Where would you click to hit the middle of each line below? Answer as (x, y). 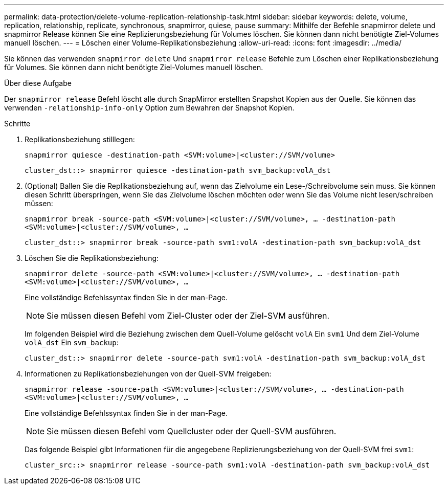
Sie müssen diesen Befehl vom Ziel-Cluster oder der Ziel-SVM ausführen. (188, 316)
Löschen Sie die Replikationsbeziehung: (92, 258)
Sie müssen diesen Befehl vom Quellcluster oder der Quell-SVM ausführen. (192, 431)
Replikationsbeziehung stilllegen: (80, 139)
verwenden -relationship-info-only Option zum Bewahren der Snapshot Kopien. (149, 108)
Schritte (17, 124)
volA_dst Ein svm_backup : (72, 342)
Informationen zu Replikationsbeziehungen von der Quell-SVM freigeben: (148, 374)
